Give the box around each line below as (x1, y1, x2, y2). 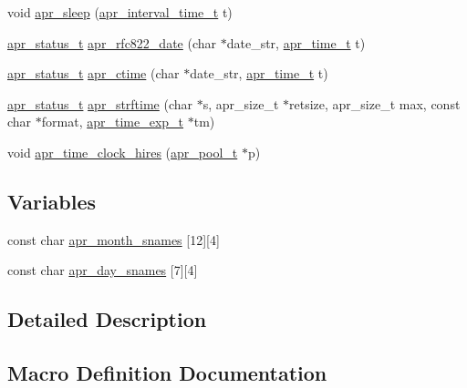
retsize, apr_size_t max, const (289, 94, 461, 113)
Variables (7, 187, 97, 215)
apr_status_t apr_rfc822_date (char (7, 33, 217, 52)
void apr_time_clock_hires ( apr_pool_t (7, 142, 238, 161)
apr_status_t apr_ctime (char (7, 64, 180, 83)
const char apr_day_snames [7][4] (7, 260, 198, 280)
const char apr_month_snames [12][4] (7, 230, 220, 249)
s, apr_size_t (202, 94, 279, 113)
